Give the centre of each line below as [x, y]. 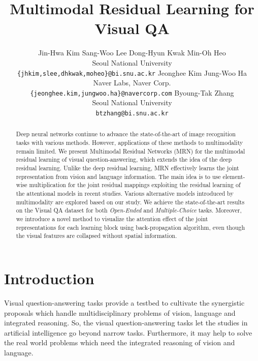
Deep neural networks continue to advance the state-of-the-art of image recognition [126, 134]
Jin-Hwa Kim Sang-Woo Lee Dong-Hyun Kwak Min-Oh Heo [132, 53]
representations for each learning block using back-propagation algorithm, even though [131, 227]
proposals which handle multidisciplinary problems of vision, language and [120, 312]
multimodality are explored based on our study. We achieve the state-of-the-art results [130, 202]
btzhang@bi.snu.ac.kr [132, 113]
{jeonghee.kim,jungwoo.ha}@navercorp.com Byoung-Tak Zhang [132, 92]
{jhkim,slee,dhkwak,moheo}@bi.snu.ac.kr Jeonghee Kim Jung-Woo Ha [132, 72]
